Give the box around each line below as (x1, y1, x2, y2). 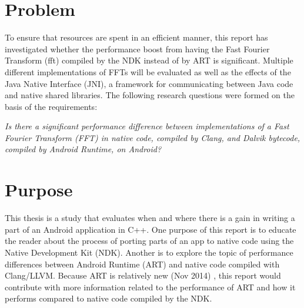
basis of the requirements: (5, 100, 98, 112)
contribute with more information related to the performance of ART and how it (5, 280, 296, 293)
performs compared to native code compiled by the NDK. (5, 292, 212, 304)
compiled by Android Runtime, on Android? (5, 143, 162, 155)
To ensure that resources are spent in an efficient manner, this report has (5, 31, 268, 43)
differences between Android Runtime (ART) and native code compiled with (5, 257, 280, 270)
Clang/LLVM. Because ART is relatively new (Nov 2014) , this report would (5, 269, 281, 282)
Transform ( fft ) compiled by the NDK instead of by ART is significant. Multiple (5, 54, 293, 66)
